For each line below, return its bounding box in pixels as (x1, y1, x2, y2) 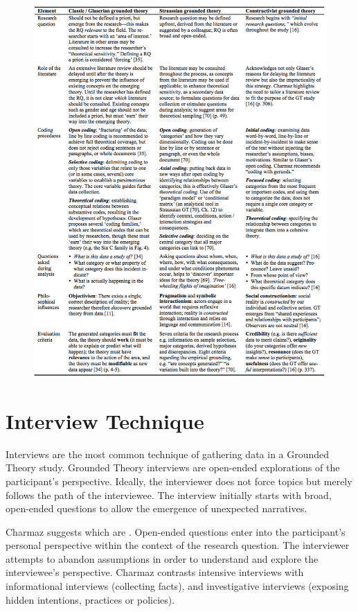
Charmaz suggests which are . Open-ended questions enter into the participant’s (6, 524, 346, 539)
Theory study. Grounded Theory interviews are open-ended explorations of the (6, 460, 340, 475)
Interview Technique (6, 406, 204, 435)
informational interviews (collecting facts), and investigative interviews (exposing (6, 579, 349, 593)
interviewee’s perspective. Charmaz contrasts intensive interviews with (6, 565, 304, 579)
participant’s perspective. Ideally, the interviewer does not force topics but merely (6, 473, 352, 488)
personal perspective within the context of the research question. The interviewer (6, 538, 350, 552)
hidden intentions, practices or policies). (6, 592, 175, 606)
